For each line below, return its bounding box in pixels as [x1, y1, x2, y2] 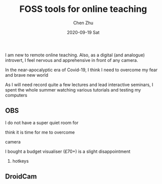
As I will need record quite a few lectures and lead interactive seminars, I [5, 82, 154, 88]
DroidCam [5, 172, 37, 181]
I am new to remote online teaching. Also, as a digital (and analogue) [5, 52, 145, 58]
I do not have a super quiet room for [5, 120, 79, 126]
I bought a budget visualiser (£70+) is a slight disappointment [5, 148, 130, 154]
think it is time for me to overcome [5, 129, 75, 135]
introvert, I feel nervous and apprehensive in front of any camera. [5, 57, 138, 63]
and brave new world [5, 72, 49, 78]
